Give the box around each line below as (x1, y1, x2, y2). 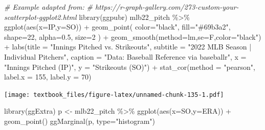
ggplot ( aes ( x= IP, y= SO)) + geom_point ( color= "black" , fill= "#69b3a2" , (4, 21, 231, 32)
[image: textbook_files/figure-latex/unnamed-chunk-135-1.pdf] (4, 91, 224, 98)
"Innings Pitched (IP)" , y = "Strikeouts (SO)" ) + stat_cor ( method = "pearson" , (4, 61, 255, 72)
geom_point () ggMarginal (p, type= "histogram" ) (4, 116, 156, 126)
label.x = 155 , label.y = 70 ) (4, 71, 92, 82)
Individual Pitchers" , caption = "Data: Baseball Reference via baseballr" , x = (4, 51, 247, 62)
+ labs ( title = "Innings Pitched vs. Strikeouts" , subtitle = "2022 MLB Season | (4, 41, 252, 52)
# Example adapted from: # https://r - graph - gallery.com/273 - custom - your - (4, 2, 239, 12)
